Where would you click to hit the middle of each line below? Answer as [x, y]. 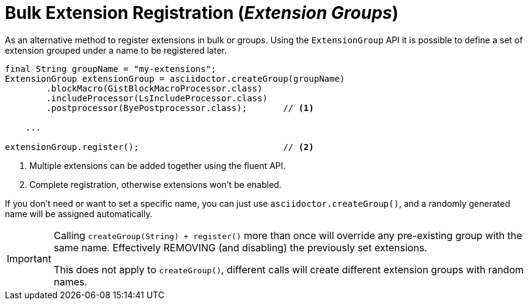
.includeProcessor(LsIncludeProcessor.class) [157, 98]
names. [70, 282]
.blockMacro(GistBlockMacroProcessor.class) [154, 88]
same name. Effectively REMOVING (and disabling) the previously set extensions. [240, 247]
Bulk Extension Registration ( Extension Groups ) [202, 13]
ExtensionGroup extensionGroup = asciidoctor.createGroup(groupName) [175, 78]
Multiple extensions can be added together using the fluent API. [158, 165]
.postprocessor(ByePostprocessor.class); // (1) [180, 108]
